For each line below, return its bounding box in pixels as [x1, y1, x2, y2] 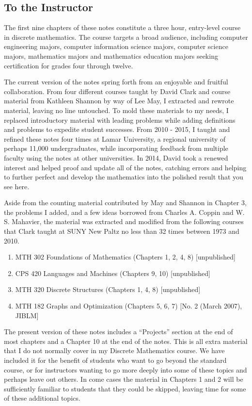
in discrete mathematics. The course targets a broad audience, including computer [4, 32, 248, 42]
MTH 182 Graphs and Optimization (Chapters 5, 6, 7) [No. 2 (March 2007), [15, 301, 242, 311]
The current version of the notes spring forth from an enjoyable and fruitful [4, 77, 228, 87]
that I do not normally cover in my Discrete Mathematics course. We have [4, 345, 225, 356]
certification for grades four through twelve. [4, 60, 133, 70]
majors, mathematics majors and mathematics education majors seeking [4, 50, 218, 61]
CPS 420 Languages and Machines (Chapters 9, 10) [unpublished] [15, 268, 210, 278]
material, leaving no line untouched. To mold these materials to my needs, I [4, 105, 229, 115]
